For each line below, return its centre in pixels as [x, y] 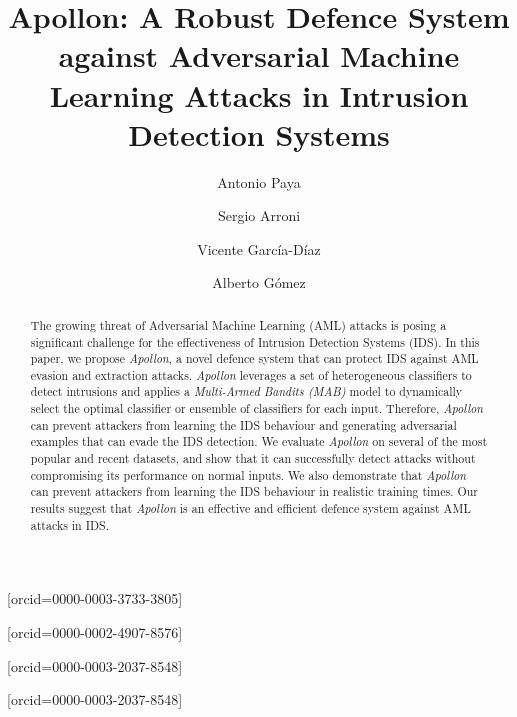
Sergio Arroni [259, 215]
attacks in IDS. [69, 524]
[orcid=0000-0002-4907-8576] [95, 631]
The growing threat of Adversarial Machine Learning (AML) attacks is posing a [238, 324]
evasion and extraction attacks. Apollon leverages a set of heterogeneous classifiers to [251, 374]
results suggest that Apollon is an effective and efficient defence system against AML [250, 508]
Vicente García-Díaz [259, 248]
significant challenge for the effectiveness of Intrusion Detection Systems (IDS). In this [255, 341]
